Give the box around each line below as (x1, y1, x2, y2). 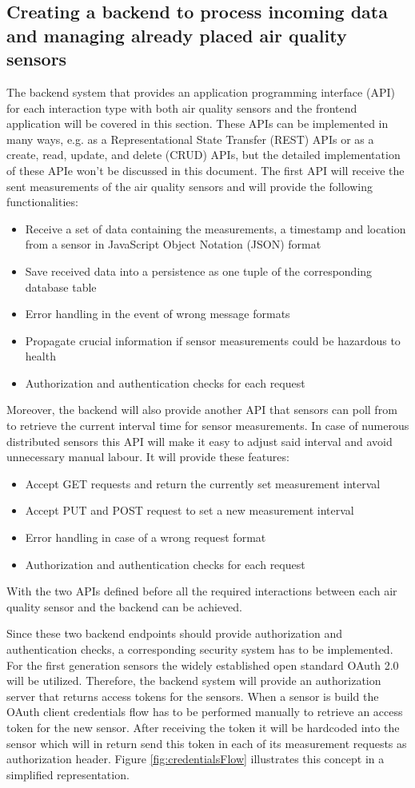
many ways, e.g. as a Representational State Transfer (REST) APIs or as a (6, 130, 374, 147)
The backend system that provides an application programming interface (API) (6, 83, 395, 100)
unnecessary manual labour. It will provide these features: (6, 448, 289, 465)
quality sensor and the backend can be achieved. (6, 598, 242, 615)
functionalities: (6, 193, 78, 210)
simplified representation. (6, 766, 130, 782)
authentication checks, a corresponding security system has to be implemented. (6, 641, 393, 658)
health (25, 348, 56, 364)
